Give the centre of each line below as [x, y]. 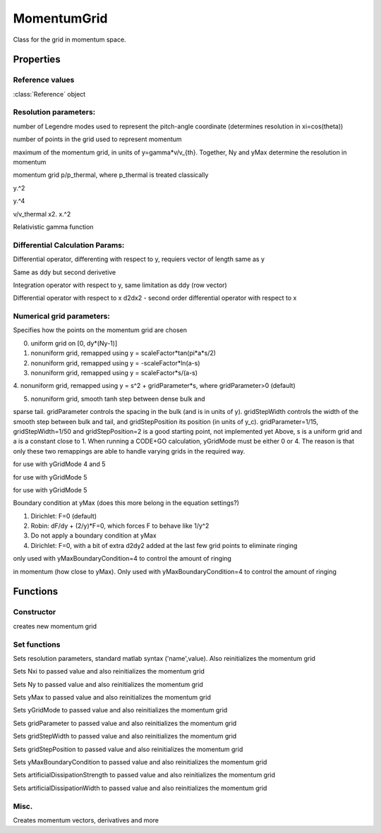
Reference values [44, 80]
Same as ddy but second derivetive [65, 272]
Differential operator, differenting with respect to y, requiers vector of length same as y [139, 259]
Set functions [37, 644]
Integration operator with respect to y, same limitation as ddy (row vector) [120, 285]
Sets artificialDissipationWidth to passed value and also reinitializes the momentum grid [140, 788]
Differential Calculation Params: [69, 245]
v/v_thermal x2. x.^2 [42, 214]
